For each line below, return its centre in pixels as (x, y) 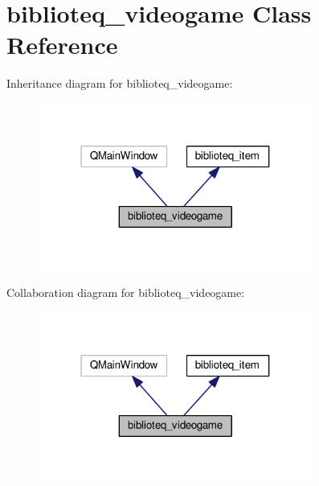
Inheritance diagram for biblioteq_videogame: (120, 83)
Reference (62, 45)
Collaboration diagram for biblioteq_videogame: (126, 292)
